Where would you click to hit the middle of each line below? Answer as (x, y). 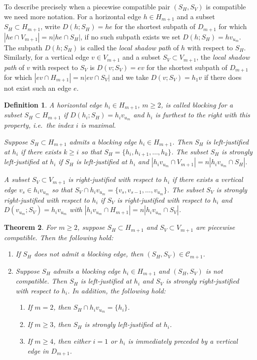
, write (50, 26)
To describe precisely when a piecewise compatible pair (87, 6)
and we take (130, 77)
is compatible (226, 6)
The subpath (23, 47)
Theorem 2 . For (30, 227)
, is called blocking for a (197, 104)
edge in (38, 350)
